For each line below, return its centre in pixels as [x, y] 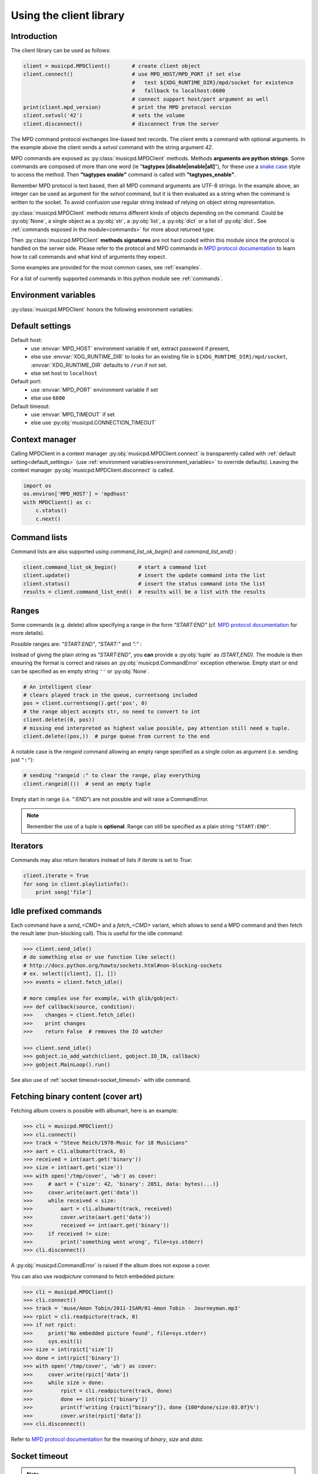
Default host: [26, 340]
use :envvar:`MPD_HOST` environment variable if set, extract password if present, [130, 348]
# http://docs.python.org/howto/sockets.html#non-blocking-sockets [123, 965]
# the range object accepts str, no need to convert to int [112, 711]
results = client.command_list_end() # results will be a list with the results [145, 592]
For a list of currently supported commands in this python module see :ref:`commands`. [117, 278]
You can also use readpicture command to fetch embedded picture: [93, 1276]
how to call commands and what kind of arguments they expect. [89, 256]
